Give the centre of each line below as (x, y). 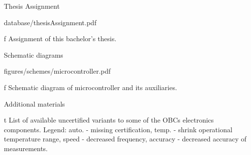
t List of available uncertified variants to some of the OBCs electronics (109, 120)
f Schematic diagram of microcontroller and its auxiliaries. (90, 87)
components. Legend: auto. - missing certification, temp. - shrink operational (118, 129)
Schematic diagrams (34, 54)
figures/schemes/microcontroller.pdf (57, 71)
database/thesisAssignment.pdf (50, 22)
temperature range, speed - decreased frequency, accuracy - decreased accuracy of (125, 139)
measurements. (26, 148)
